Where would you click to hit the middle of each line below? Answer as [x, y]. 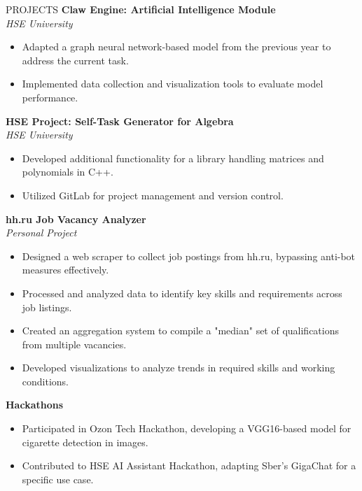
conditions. [46, 381]
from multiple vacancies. [74, 344]
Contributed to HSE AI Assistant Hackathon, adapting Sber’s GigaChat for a [189, 465]
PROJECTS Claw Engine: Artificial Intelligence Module [141, 9]
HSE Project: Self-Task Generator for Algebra [120, 121]
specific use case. [58, 479]
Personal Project [41, 233]
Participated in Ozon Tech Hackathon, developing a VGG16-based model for [187, 428]
